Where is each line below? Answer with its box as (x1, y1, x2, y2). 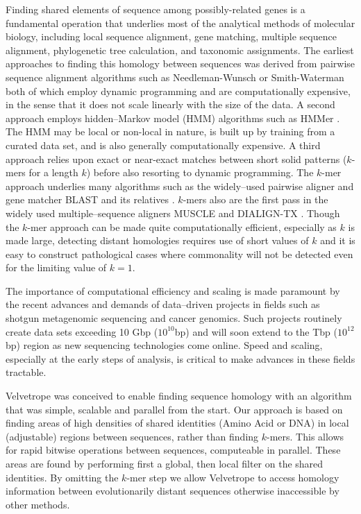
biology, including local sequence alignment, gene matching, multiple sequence (6, 29, 337, 44)
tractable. (6, 365, 47, 379)
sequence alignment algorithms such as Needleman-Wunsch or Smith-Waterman (6, 69, 344, 84)
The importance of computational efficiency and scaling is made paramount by (6, 283, 340, 298)
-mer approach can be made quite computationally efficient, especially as (27, 219, 337, 234)
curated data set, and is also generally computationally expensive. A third (6, 137, 321, 152)
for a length (28, 165, 78, 180)
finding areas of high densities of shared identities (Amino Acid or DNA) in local (6, 416, 349, 430)
